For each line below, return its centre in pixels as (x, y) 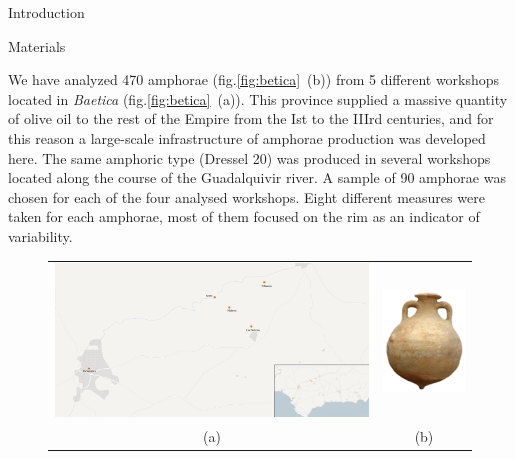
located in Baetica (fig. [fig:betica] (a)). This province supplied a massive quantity (258, 98)
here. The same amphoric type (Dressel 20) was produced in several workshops (249, 157)
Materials (37, 45)
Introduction (46, 12)
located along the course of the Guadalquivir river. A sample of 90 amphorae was (257, 177)
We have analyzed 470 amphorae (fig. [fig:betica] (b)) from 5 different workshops (254, 79)
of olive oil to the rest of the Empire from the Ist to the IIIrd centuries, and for (251, 118)
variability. (40, 235)
